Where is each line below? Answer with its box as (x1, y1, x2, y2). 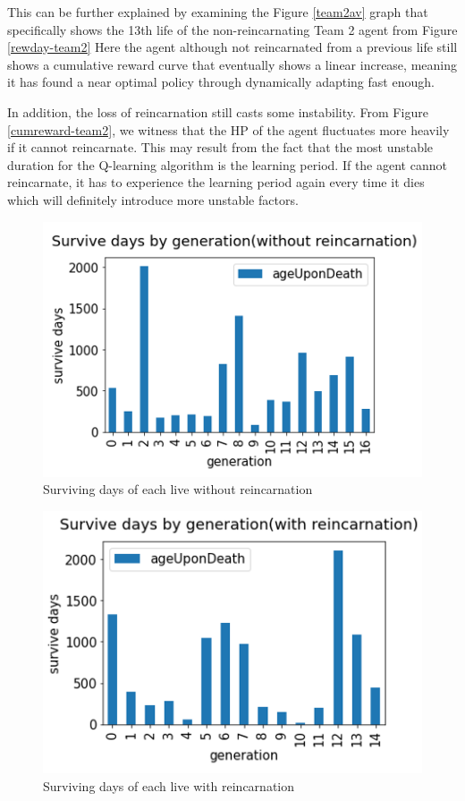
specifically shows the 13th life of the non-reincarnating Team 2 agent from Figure (7, 20, 458, 38)
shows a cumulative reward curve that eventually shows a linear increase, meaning (7, 55, 457, 73)
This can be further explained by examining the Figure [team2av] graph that (7, 3, 428, 21)
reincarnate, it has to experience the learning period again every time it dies (7, 173, 425, 192)
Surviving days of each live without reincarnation (43, 480, 313, 498)
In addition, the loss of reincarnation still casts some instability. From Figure (7, 102, 428, 121)
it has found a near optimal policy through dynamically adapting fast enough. (7, 72, 435, 91)
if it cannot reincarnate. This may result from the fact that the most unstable (7, 138, 434, 157)
